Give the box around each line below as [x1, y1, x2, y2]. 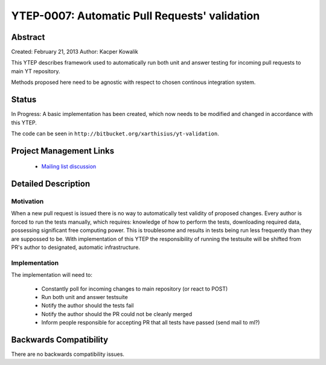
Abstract [11, 32, 45, 42]
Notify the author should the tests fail [41, 302, 134, 309]
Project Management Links [11, 146, 115, 156]
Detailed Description [11, 179, 91, 189]
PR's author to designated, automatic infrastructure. [11, 244, 140, 251]
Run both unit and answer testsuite [41, 293, 128, 300]
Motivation [11, 197, 44, 205]
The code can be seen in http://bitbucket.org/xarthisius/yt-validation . [11, 130, 220, 137]
